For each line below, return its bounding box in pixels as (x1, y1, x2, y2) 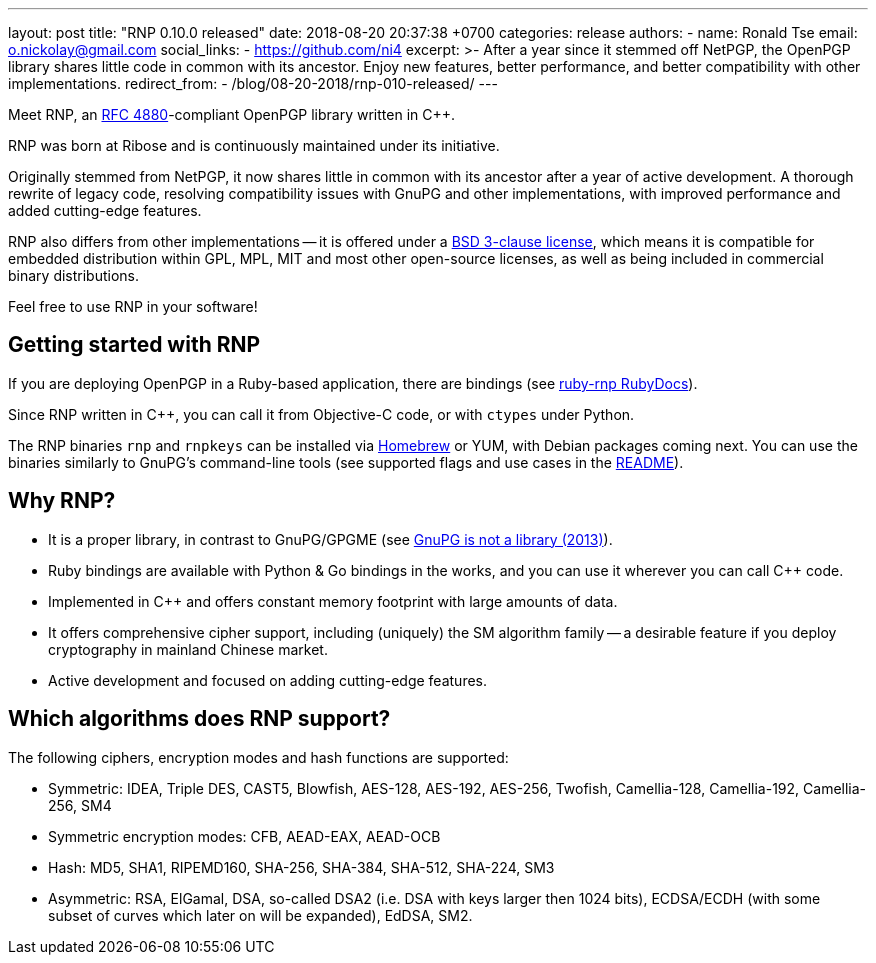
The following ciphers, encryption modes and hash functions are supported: (8, 748, 509, 766)
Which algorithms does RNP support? (8, 706, 391, 732)
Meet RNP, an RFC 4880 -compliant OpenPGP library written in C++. (8, 106, 456, 123)
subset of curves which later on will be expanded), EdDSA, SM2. (48, 906, 473, 924)
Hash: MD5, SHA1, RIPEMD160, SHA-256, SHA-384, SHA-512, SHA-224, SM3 (48, 858, 555, 876)
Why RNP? (8, 488, 116, 514)
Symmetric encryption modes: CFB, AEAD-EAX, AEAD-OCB (48, 827, 441, 845)
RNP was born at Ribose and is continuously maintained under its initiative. (8, 137, 500, 154)
